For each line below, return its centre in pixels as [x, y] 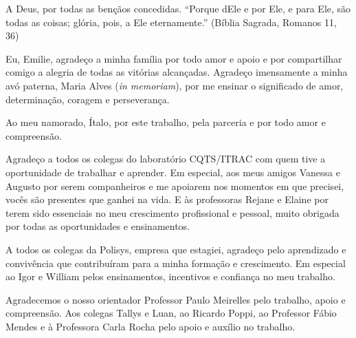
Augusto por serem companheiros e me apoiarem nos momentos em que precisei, [175, 186]
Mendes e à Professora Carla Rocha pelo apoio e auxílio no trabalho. [151, 326]
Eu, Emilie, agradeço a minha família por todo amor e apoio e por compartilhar [174, 58]
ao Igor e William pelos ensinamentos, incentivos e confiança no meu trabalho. [170, 276]
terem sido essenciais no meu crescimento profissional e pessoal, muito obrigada [173, 212]
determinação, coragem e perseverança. [88, 99]
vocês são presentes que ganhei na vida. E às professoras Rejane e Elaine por [167, 199]
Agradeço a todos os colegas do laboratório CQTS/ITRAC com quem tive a [166, 159]
